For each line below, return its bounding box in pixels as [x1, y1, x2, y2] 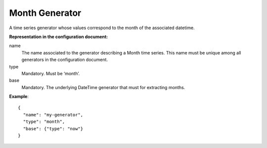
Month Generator [9, 7, 82, 18]
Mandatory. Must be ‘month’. [21, 70, 80, 76]
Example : [9, 94, 29, 99]
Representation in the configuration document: [9, 34, 108, 40]
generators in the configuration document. [21, 57, 108, 63]
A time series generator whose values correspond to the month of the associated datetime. [9, 25, 195, 31]
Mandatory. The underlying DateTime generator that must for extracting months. [21, 84, 185, 90]
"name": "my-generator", [23, 112, 84, 117]
